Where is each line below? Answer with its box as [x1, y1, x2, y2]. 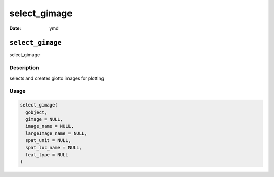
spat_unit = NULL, [25, 137, 71, 144]
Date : [9, 25, 21, 31]
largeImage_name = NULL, [25, 130, 87, 136]
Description [9, 64, 39, 72]
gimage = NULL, [25, 116, 63, 122]
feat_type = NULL [25, 152, 68, 157]
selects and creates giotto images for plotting [9, 75, 105, 81]
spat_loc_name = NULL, [25, 145, 82, 151]
